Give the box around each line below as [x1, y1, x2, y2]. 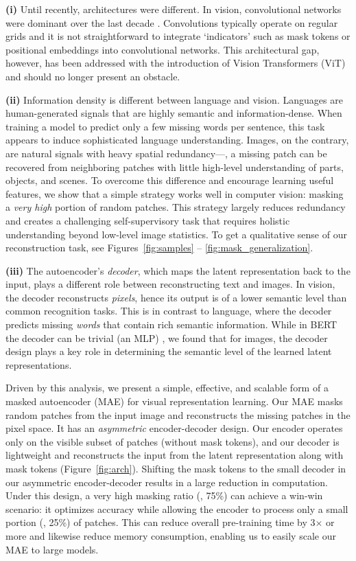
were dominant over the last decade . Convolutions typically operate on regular [5, 15, 338, 30]
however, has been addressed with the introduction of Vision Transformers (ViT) [5, 56, 346, 70]
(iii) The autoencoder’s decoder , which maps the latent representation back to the [5, 263, 351, 277]
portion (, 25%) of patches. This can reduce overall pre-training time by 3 [5, 515, 316, 529]
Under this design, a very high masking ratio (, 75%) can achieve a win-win [5, 488, 323, 503]
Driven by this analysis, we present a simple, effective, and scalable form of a [5, 380, 329, 395]
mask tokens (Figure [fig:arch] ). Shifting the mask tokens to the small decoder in [5, 461, 346, 475]
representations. [5, 357, 72, 371]
